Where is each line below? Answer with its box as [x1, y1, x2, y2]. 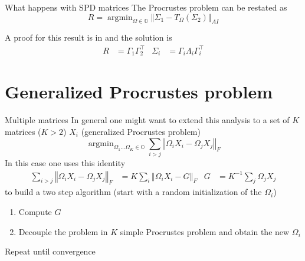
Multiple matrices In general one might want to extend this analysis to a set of [5, 114, 290, 126]
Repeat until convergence [5, 245, 96, 257]
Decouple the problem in [18, 225, 108, 237]
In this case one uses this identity [5, 156, 126, 169]
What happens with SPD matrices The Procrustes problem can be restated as [5, 1, 287, 13]
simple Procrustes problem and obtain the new [120, 225, 290, 237]
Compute [18, 205, 52, 217]
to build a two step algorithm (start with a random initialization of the [5, 186, 262, 198]
